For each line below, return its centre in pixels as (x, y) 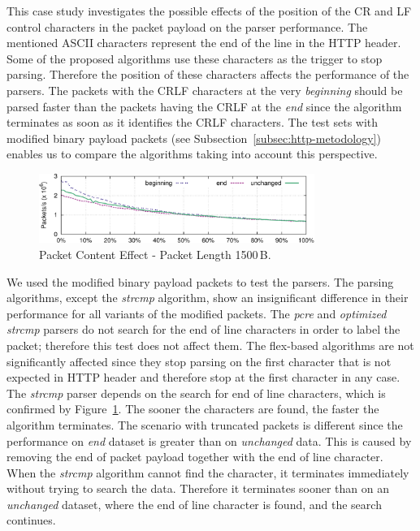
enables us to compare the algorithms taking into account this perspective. (192, 154)
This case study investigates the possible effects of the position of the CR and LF (209, 11)
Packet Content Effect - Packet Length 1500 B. (155, 254)
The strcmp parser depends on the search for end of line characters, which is (196, 393)
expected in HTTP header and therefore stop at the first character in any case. (204, 377)
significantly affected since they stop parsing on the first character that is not (199, 361)
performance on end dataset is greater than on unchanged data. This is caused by (209, 440)
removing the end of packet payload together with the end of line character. (195, 457)
